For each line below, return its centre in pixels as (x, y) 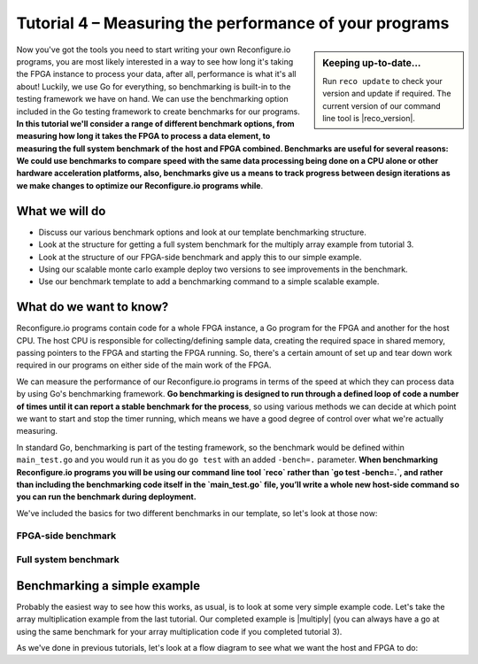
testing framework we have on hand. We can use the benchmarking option (152, 99)
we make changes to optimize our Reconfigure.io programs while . (140, 185)
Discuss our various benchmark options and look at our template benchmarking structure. (202, 232)
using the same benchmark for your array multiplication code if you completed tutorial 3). (179, 631)
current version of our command (382, 105)
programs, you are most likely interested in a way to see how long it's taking (155, 61)
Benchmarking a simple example (108, 586)
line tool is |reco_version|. (369, 118)
